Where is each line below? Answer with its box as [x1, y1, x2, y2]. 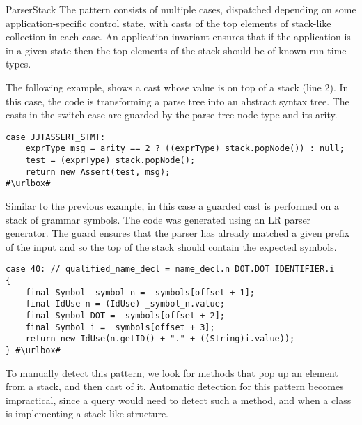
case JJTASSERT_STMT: [6, 132, 106, 142]
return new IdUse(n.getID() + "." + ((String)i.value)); [25, 334, 295, 344]
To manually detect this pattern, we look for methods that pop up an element [6, 365, 338, 380]
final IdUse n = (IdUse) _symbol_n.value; [25, 299, 225, 309]
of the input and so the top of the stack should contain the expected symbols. [6, 239, 337, 254]
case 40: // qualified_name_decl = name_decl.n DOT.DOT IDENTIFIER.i [6, 264, 335, 275]
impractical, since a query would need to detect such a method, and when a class [6, 392, 352, 407]
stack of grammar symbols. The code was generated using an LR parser [6, 212, 311, 226]
